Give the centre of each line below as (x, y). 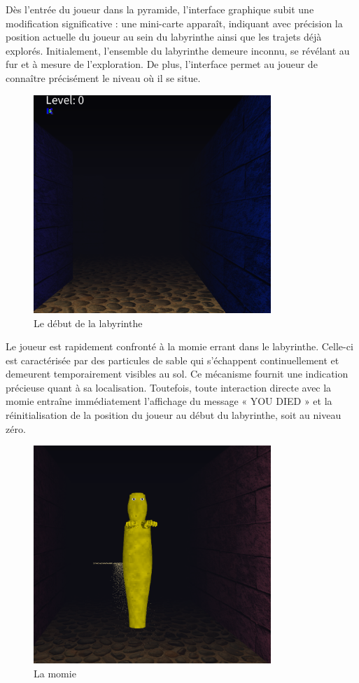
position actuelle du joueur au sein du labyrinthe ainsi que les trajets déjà (164, 37)
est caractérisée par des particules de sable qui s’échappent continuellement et (173, 360)
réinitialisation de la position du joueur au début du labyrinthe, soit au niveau (174, 415)
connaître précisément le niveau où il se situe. (103, 77)
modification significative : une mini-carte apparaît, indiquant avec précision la (174, 23)
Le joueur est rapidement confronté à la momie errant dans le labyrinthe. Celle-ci (179, 346)
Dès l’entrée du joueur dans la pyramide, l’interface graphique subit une (160, 9)
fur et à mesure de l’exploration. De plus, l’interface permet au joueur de (162, 64)
